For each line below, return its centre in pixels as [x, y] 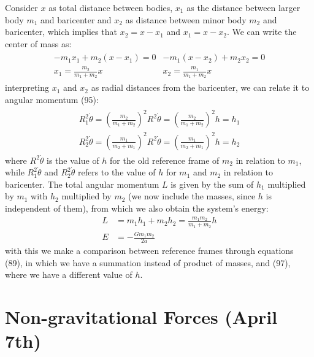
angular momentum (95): [52, 100]
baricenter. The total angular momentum [82, 184]
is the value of [73, 160]
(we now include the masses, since [192, 196]
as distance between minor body [186, 19]
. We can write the [262, 32]
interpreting [27, 87]
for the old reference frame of [165, 160]
